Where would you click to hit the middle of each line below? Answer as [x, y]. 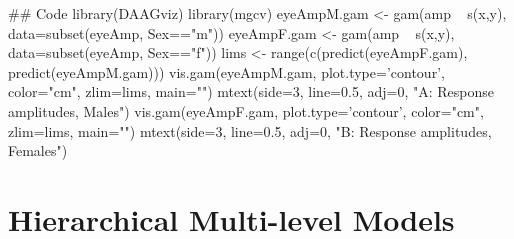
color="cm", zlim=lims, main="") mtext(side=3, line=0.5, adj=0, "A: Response [251, 91]
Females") [38, 150]
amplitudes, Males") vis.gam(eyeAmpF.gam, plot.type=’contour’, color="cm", [246, 110]
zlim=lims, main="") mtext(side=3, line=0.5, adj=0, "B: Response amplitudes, [250, 130]
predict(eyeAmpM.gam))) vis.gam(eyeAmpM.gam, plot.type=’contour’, [226, 71]
